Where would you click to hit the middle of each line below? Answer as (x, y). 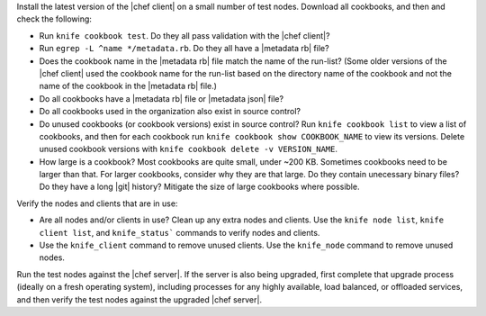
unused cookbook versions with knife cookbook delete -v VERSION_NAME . (188, 149)
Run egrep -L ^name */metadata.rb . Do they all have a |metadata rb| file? (184, 49)
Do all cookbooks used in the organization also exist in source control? (170, 112)
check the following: (54, 19)
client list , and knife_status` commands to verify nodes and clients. (180, 232)
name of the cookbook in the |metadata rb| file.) (128, 86)
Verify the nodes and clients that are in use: (97, 203)
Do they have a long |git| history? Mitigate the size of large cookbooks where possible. (199, 187)
